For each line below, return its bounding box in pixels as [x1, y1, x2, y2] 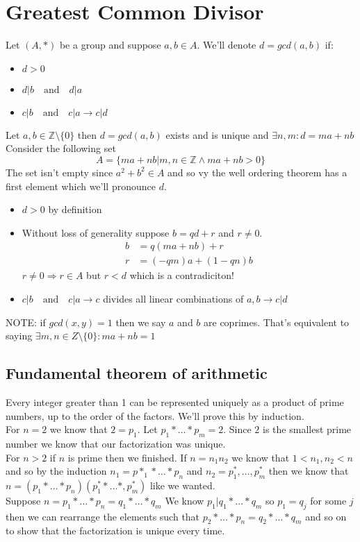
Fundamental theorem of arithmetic [6, 362, 268, 384]
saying [6, 328, 33, 343]
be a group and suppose [59, 37, 161, 52]
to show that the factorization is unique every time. [6, 523, 225, 538]
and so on [305, 509, 347, 523]
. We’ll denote [197, 37, 256, 52]
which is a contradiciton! [129, 268, 234, 282]
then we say [115, 314, 166, 329]
